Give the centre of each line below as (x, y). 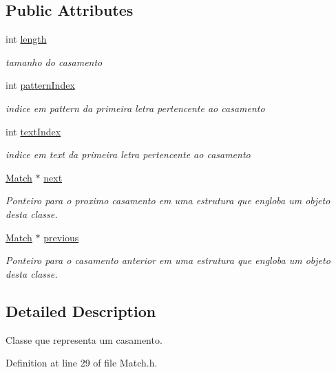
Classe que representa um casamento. (84, 339)
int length (26, 39)
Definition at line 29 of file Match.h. (82, 363)
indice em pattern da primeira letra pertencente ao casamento (135, 108)
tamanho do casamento (54, 62)
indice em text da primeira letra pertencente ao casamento (128, 154)
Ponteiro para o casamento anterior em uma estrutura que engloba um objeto (168, 260)
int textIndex (33, 131)
